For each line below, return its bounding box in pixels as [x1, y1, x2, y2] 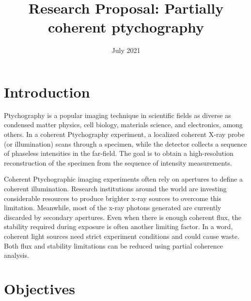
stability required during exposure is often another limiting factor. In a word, [4, 221, 233, 232]
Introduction [4, 82, 90, 101]
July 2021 [111, 45, 141, 55]
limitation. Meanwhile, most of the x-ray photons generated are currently [4, 202, 221, 213]
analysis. [4, 250, 29, 260]
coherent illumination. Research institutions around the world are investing [4, 184, 227, 193]
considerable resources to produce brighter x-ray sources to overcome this [4, 193, 221, 203]
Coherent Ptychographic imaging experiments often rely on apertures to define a [4, 174, 243, 184]
